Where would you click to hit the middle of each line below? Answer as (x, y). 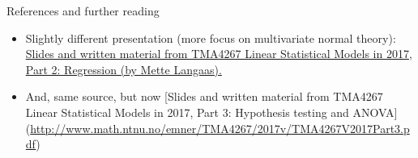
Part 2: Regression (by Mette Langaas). (124, 69)
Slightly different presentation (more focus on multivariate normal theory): (211, 37)
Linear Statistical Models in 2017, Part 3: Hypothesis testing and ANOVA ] (211, 112)
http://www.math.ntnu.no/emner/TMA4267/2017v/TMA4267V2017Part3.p (220, 128)
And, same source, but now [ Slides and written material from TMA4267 (204, 96)
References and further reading (83, 10)
